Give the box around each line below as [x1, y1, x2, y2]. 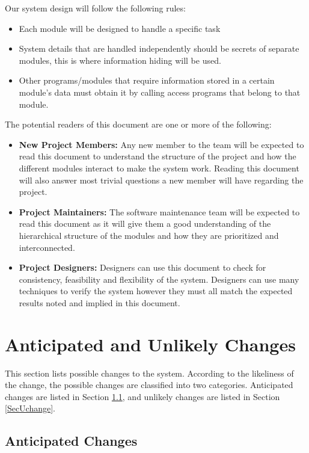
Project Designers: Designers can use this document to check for [19, 261, 266, 274]
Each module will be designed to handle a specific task [19, 22, 221, 34]
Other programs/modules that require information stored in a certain [19, 74, 275, 87]
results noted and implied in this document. [19, 296, 180, 309]
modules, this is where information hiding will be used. [19, 54, 221, 66]
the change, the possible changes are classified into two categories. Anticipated [5, 378, 293, 391]
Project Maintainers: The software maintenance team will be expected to [19, 205, 300, 218]
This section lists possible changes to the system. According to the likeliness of [5, 366, 294, 379]
